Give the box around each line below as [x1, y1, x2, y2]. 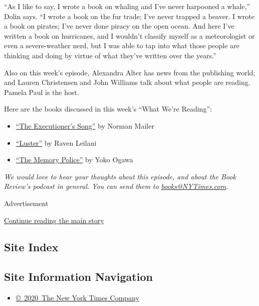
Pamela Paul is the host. [4, 86, 79, 97]
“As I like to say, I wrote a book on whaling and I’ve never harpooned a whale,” [4, 1, 250, 11]
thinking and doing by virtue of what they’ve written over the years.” [4, 50, 216, 60]
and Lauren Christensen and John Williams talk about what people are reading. [4, 77, 250, 87]
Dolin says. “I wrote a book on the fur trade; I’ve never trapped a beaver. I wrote [4, 11, 254, 21]
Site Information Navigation [4, 269, 153, 284]
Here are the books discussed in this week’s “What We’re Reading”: [4, 104, 212, 114]
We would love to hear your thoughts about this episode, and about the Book [4, 171, 236, 181]
